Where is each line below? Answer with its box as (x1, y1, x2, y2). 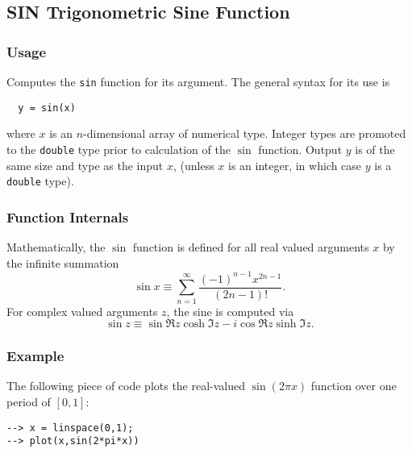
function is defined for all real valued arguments (132, 239, 369, 256)
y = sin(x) (18, 102, 76, 114)
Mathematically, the (6, 239, 106, 256)
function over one (310, 377, 397, 394)
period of (6, 393, 51, 409)
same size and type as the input (6, 156, 164, 173)
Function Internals (6, 206, 129, 226)
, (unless (173, 156, 214, 173)
